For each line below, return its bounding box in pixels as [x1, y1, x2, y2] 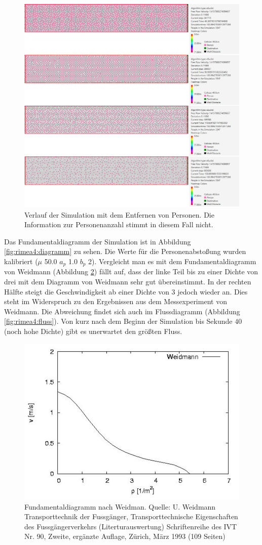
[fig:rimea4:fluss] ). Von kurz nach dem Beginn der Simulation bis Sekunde [4, 316, 233, 326]
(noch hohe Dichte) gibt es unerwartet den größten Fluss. [4, 326, 182, 337]
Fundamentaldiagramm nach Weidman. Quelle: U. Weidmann [24, 501, 216, 512]
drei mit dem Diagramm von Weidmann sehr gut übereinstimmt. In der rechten [4, 276, 251, 287]
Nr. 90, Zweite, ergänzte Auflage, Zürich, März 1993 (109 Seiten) [24, 531, 226, 541]
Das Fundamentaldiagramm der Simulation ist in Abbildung [4, 236, 191, 246]
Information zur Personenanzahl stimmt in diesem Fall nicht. [24, 219, 213, 230]
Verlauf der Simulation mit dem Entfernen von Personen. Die [24, 209, 214, 220]
